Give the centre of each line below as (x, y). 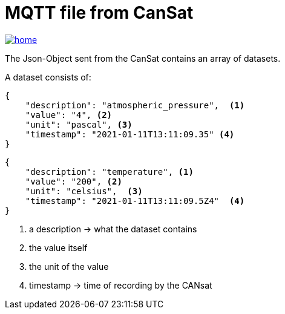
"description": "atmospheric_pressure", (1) (135, 105)
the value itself (58, 247)
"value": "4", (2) (69, 115)
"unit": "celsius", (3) (84, 191)
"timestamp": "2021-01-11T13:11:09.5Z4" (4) (135, 201)
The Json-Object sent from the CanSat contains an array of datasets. (143, 58)
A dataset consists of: (48, 77)
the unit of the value (69, 266)
